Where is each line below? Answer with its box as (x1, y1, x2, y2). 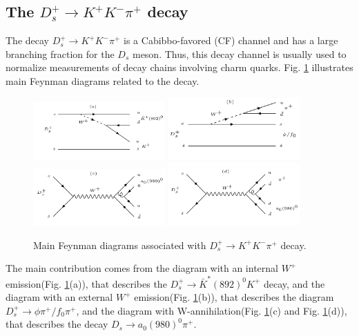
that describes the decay (6, 317, 108, 331)
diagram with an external (6, 290, 113, 304)
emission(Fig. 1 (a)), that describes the (6, 276, 167, 290)
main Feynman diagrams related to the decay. (6, 73, 200, 88)
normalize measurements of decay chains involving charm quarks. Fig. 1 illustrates (6, 60, 353, 75)
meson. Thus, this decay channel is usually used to (132, 46, 347, 61)
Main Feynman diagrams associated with (33, 237, 206, 252)
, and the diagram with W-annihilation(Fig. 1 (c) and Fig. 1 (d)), (76, 303, 347, 317)
